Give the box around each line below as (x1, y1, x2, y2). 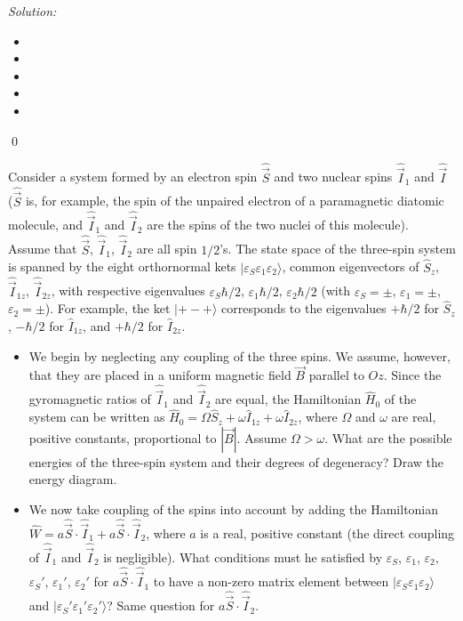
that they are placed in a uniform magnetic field (28, 366, 291, 384)
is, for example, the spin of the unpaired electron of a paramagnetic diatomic (25, 191, 444, 210)
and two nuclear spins (274, 167, 393, 186)
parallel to (308, 366, 364, 384)
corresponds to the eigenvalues (221, 299, 387, 318)
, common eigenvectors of (282, 257, 419, 276)
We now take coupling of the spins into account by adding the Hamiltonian (28, 499, 439, 518)
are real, (391, 407, 436, 426)
